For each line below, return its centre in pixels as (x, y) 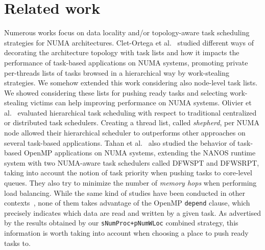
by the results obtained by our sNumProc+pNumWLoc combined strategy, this (121, 223)
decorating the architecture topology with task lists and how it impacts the (122, 52)
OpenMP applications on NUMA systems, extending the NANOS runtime (140, 153)
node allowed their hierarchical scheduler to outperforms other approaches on (125, 133)
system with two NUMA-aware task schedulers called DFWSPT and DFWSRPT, (132, 162)
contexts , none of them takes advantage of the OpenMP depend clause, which (127, 203)
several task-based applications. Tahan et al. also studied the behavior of (120, 142)
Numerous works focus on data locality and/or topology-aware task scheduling (127, 32)
